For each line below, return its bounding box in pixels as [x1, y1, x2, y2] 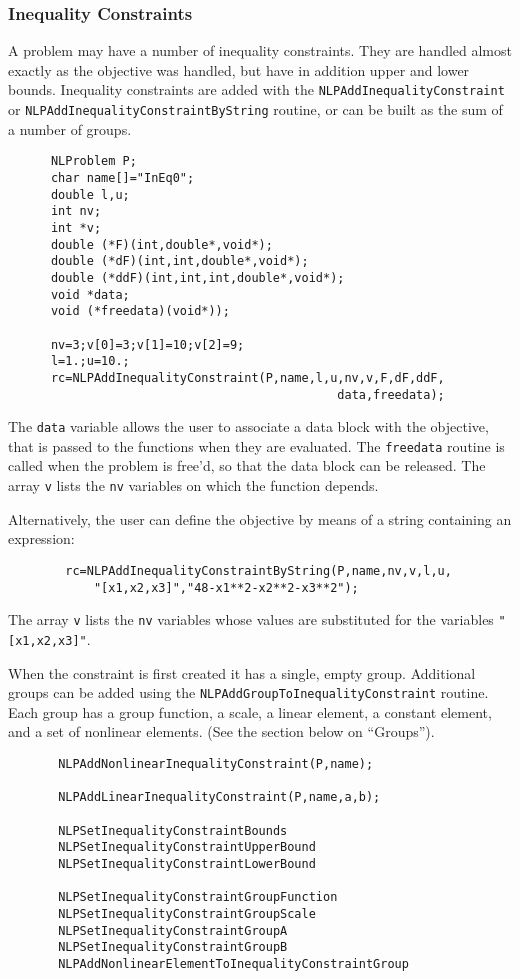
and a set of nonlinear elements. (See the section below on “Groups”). [8, 721, 435, 742]
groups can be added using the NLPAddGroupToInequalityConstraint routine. [8, 682, 489, 703]
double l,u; [50, 187, 130, 202]
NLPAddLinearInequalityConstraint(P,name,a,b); [58, 790, 381, 805]
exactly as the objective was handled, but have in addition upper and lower [8, 59, 470, 80]
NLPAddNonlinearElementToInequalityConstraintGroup [58, 956, 409, 971]
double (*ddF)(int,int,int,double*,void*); [50, 270, 345, 285]
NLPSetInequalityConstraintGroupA [58, 923, 288, 938]
